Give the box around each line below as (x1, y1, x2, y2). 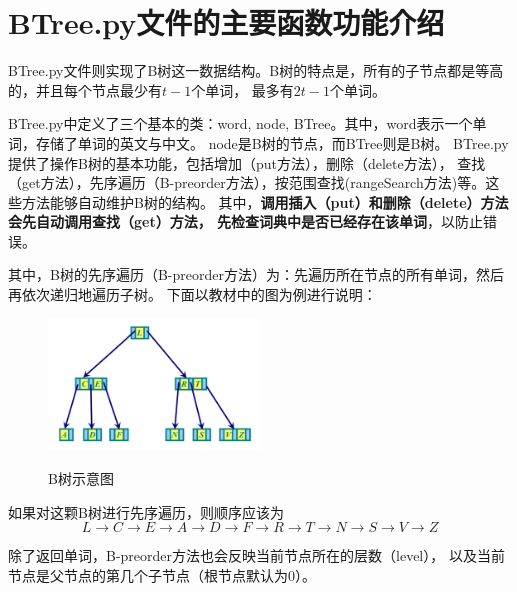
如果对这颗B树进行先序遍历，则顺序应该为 (8, 501, 284, 522)
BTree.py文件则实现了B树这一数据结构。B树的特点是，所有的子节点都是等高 (8, 60, 504, 81)
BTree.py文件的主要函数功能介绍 (8, 2, 445, 43)
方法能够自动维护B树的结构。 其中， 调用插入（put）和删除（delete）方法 (21, 191, 509, 212)
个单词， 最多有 (191, 79, 294, 100)
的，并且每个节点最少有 (8, 79, 162, 100)
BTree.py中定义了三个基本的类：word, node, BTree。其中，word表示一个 (8, 113, 473, 134)
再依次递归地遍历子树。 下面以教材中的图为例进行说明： (8, 284, 377, 305)
